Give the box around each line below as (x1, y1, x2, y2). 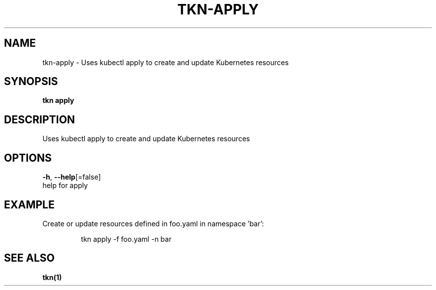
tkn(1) (42, 273, 62, 282)
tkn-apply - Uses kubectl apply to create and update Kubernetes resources (42, 58, 289, 67)
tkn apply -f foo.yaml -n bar (81, 234, 172, 243)
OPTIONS (4, 151, 52, 164)
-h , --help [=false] (42, 173, 101, 182)
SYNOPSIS (4, 75, 58, 88)
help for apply (42, 181, 88, 190)
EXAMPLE (4, 198, 55, 211)
